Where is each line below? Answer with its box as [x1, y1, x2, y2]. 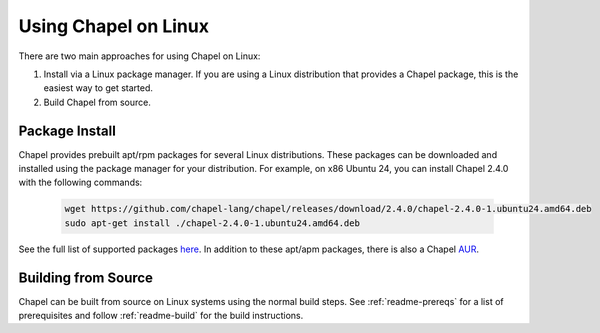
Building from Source [18, 269, 154, 286]
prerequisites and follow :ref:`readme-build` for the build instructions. [18, 310, 304, 322]
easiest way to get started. [43, 82, 154, 94]
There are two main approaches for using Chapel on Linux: [18, 50, 261, 62]
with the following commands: [18, 176, 143, 189]
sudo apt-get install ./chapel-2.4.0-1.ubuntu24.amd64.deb [64, 217, 360, 229]
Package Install [18, 122, 117, 139]
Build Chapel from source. [43, 96, 152, 108]
